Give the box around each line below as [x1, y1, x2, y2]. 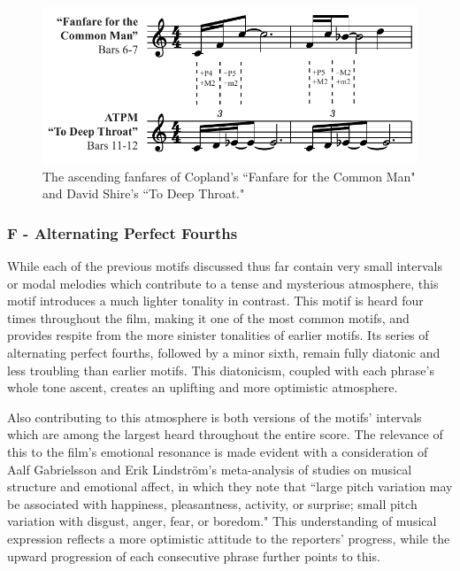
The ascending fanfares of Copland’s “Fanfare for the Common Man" [42, 166, 416, 185]
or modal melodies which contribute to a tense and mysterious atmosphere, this [7, 274, 439, 292]
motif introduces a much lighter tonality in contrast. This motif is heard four [7, 291, 424, 310]
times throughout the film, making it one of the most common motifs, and [7, 308, 410, 327]
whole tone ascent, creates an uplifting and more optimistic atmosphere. [7, 378, 398, 397]
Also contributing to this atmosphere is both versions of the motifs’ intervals [7, 407, 422, 426]
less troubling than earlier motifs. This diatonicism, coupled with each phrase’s [7, 360, 434, 379]
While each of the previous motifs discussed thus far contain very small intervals [7, 257, 442, 275]
